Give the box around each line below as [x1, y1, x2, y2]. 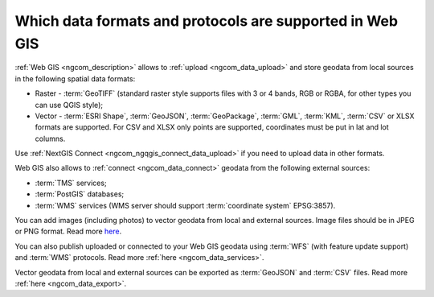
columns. [35, 134, 66, 143]
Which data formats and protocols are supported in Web [14, 12, 398, 30]
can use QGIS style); [35, 100, 104, 109]
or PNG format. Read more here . [14, 226, 122, 237]
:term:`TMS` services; [35, 178, 108, 188]
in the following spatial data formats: [14, 73, 136, 84]
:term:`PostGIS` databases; [35, 189, 125, 199]
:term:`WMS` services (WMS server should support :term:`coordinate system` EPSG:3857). [35, 200, 336, 210]
